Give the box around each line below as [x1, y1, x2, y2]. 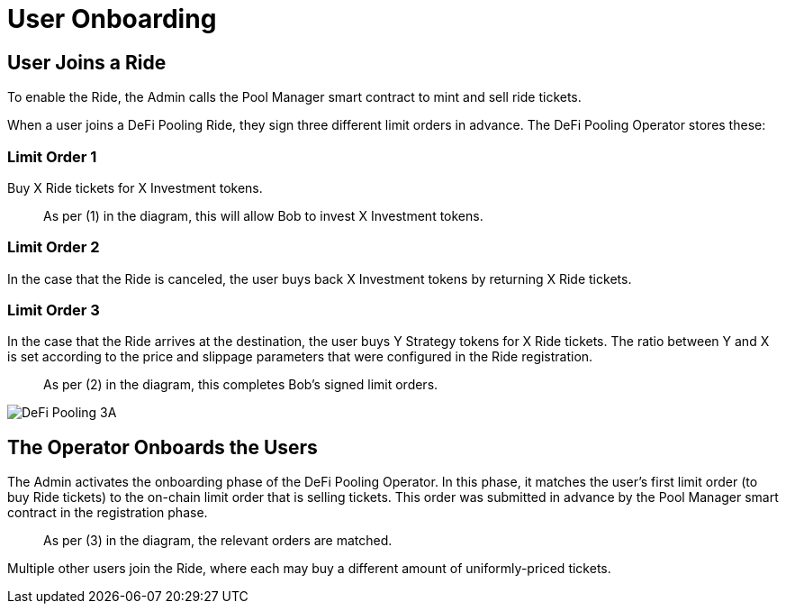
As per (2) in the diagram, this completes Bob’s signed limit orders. [43, 377, 438, 393]
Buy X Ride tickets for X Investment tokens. [7, 179, 263, 196]
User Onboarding [7, 4, 217, 34]
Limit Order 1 [7, 147, 97, 166]
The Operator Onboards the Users [7, 435, 318, 459]
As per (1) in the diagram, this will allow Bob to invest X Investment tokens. [43, 207, 483, 223]
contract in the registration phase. [7, 505, 208, 521]
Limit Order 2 [7, 238, 100, 257]
